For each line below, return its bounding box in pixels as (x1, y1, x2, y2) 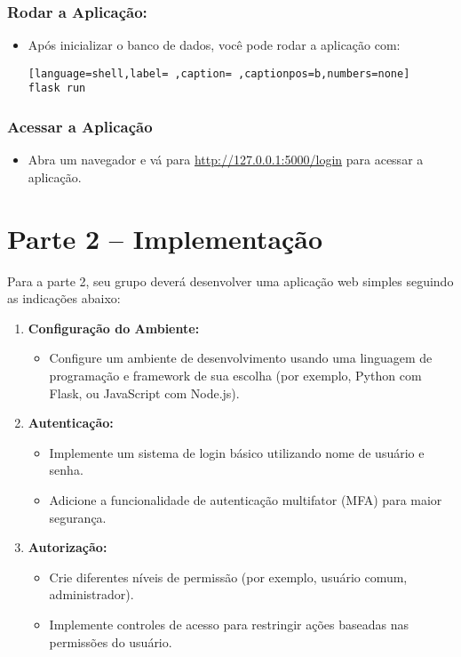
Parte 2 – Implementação (7, 220, 323, 256)
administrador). (49, 585, 134, 604)
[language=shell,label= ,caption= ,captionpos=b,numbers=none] (28, 67, 410, 80)
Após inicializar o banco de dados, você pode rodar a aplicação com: (28, 36, 401, 54)
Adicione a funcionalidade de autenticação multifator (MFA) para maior (49, 491, 442, 509)
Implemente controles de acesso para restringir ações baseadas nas (49, 614, 409, 633)
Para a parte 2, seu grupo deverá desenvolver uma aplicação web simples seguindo (7, 271, 454, 290)
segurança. (49, 508, 107, 526)
